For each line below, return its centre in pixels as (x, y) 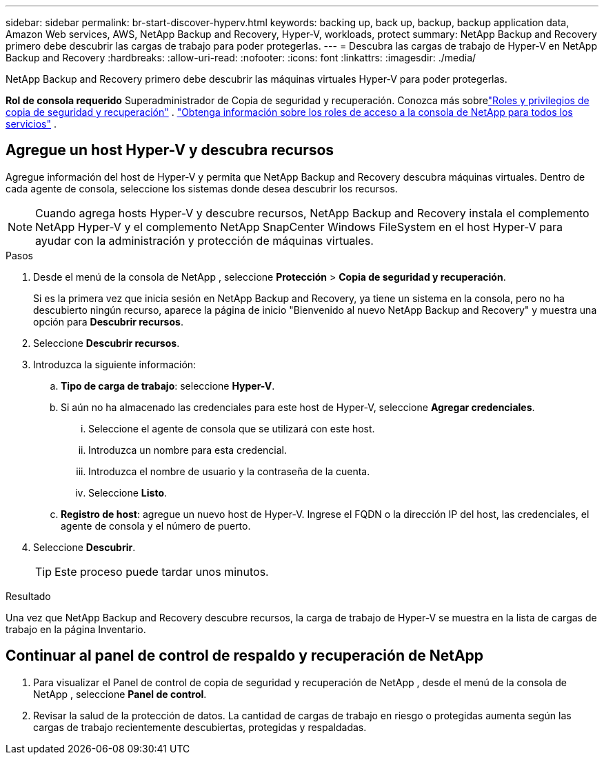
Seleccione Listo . (128, 492)
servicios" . (31, 124)
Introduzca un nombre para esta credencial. (188, 450)
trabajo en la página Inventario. (76, 629)
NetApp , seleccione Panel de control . (120, 694)
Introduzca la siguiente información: (115, 364)
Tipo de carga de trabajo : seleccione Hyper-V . (168, 386)
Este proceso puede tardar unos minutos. (162, 571)
